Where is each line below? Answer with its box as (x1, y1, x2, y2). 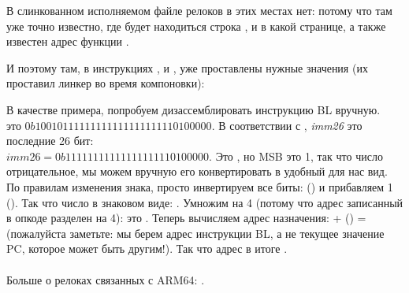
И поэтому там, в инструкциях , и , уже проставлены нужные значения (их (6, 59, 368, 76)
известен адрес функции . (6, 33, 129, 50)
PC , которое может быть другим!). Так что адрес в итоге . (6, 240, 288, 257)
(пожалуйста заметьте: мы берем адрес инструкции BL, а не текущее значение (6, 224, 385, 241)
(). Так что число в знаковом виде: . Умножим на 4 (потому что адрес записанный (6, 194, 403, 210)
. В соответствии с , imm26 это (211, 117, 363, 133)
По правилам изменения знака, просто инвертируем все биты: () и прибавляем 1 (6, 178, 393, 195)
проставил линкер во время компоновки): (6, 75, 205, 91)
